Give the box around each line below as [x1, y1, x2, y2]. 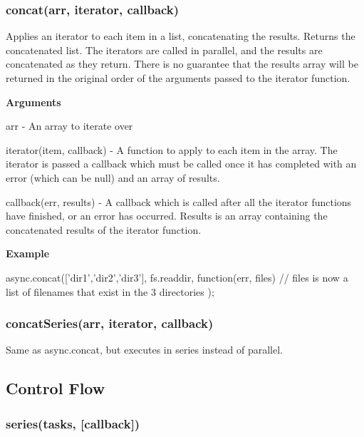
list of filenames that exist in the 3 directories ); [6, 284, 214, 299]
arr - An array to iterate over [6, 118, 133, 133]
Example [6, 246, 50, 261]
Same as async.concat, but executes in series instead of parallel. [6, 342, 284, 357]
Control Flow [6, 377, 105, 399]
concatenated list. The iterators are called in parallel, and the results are [6, 42, 323, 57]
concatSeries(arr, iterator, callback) [6, 314, 214, 332]
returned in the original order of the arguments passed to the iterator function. [6, 71, 350, 85]
